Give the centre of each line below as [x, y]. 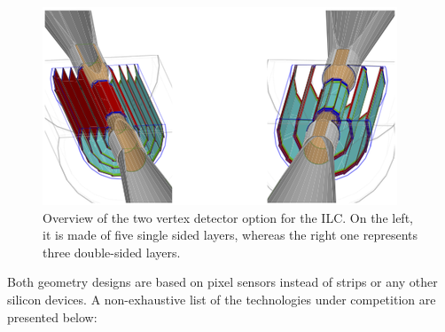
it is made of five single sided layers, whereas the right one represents [230, 235]
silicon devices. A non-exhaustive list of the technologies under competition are [222, 299]
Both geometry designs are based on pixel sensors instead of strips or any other [222, 282]
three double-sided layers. [112, 252]
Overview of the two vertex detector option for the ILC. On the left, [228, 217]
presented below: [52, 316]
